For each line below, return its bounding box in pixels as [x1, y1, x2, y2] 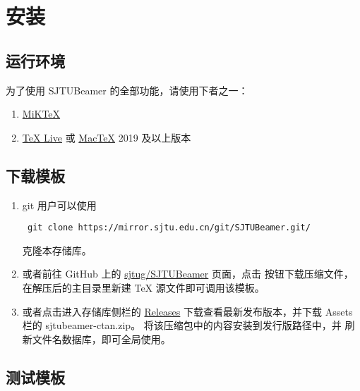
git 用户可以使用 [22, 197, 97, 212]
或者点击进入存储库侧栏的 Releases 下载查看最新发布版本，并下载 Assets [22, 304, 353, 318]
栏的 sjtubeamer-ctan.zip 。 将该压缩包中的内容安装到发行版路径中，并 [22, 318, 342, 333]
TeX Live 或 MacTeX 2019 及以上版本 [22, 130, 191, 144]
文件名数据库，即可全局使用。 [32, 331, 171, 346]
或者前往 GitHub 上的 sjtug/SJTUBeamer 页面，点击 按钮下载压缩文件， [22, 266, 354, 281]
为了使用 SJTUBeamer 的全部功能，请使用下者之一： [6, 82, 248, 97]
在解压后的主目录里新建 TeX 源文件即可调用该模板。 [22, 280, 265, 294]
